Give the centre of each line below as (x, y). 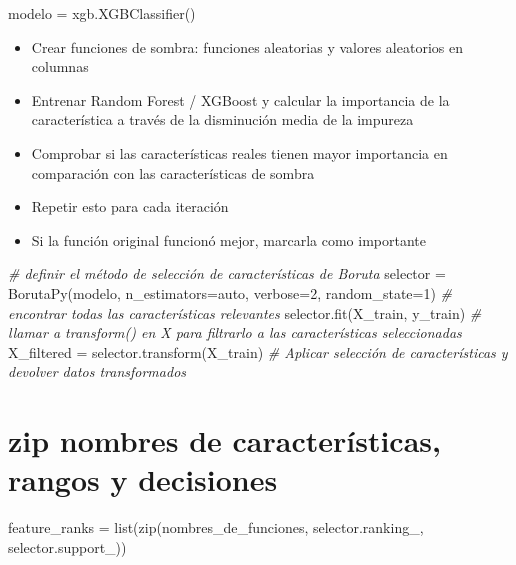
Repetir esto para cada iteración (130, 206)
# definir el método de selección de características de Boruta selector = (227, 273)
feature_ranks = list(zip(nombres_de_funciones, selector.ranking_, (216, 527)
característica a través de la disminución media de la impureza (222, 119)
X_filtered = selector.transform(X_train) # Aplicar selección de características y (258, 351)
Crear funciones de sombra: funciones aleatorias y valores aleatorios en (247, 46)
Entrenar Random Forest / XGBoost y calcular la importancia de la (240, 99)
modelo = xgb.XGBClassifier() (102, 13)
